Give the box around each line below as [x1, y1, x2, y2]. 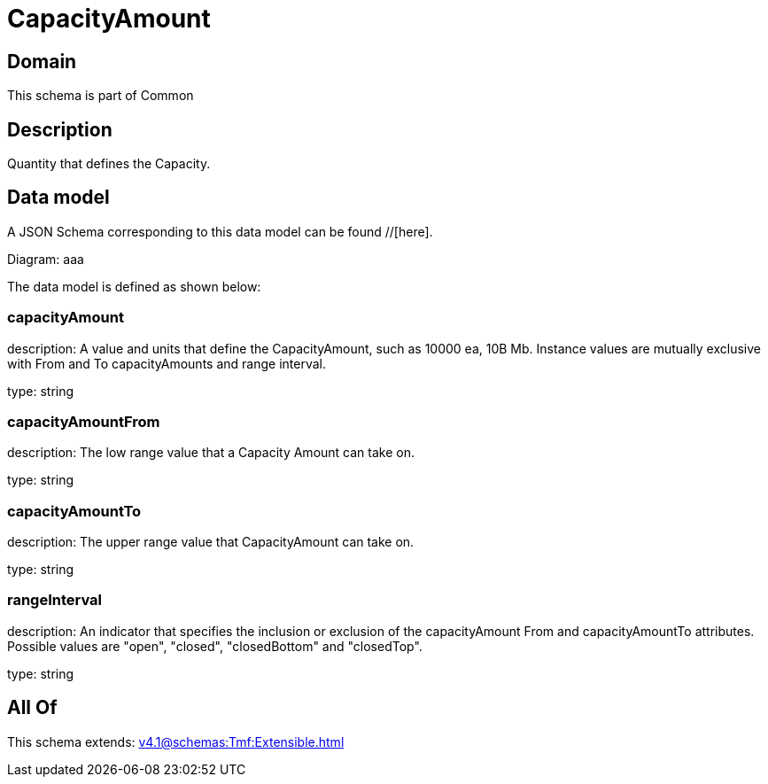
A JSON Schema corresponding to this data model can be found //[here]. [7, 223, 433, 239]
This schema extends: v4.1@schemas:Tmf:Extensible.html [7, 734, 345, 749]
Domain [7, 50, 77, 73]
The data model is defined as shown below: [7, 278, 261, 294]
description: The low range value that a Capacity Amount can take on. [7, 445, 415, 461]
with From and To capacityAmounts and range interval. [7, 355, 326, 371]
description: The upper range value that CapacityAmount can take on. [7, 534, 415, 550]
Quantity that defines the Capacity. [7, 156, 211, 172]
